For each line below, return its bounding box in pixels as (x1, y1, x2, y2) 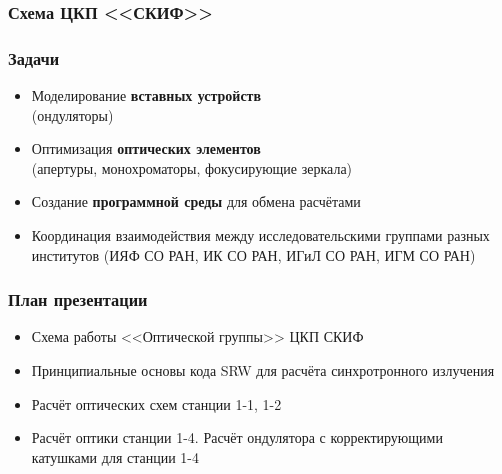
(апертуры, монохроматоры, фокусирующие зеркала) (31, 157, 353, 178)
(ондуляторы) (31, 104, 114, 125)
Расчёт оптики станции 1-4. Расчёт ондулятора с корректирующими (31, 427, 443, 448)
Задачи (8, 45, 60, 70)
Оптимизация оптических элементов (31, 138, 261, 159)
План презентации (8, 287, 148, 312)
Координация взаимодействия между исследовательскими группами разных (31, 225, 490, 246)
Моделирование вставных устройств (31, 85, 262, 106)
